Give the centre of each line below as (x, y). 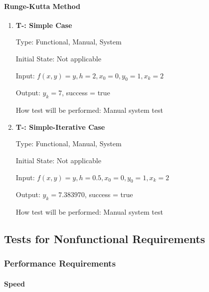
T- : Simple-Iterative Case (60, 127)
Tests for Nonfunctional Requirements (105, 239)
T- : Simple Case (44, 25)
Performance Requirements (60, 263)
